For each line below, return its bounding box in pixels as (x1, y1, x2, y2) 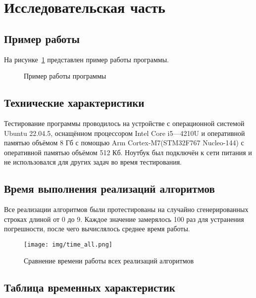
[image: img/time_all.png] (24, 241, 112, 248)
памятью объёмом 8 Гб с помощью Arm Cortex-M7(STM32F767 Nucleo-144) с (4, 137, 244, 148)
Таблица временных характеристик (4, 279, 175, 295)
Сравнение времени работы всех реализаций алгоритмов (24, 255, 194, 265)
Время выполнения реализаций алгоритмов (4, 181, 215, 196)
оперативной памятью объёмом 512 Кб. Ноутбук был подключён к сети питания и (4, 147, 252, 157)
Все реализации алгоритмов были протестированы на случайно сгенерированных (4, 204, 249, 214)
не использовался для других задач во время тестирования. (4, 157, 182, 167)
